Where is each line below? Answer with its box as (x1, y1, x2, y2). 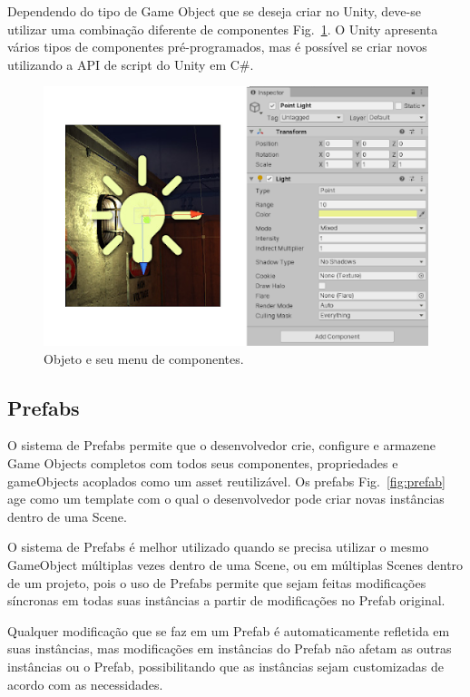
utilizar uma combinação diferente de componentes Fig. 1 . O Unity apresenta (7, 19, 438, 38)
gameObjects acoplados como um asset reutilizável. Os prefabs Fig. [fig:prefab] (7, 471, 446, 490)
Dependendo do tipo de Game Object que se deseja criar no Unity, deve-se (7, 2, 421, 20)
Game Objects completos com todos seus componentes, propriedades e (7, 454, 398, 473)
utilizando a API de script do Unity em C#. (7, 54, 254, 74)
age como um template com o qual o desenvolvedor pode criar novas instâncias (7, 489, 445, 508)
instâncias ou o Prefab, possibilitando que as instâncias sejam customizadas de (7, 657, 444, 675)
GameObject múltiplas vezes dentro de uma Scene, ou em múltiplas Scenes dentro (7, 555, 464, 574)
